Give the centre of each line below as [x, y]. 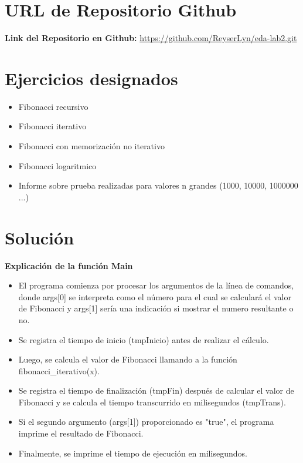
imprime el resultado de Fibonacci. [81, 433]
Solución [40, 237]
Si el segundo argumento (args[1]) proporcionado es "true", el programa [146, 422]
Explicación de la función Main [69, 265]
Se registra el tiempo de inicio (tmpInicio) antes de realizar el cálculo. [144, 339]
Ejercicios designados [91, 78]
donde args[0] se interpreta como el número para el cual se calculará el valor [155, 296]
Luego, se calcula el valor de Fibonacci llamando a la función [128, 359]
